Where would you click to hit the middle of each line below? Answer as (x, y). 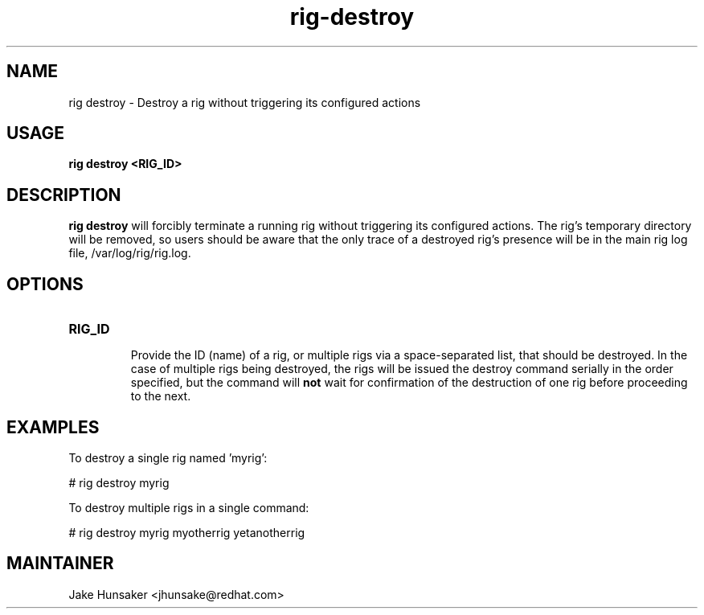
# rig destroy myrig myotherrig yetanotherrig (187, 532)
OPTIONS (45, 284)
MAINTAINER (60, 564)
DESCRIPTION (64, 195)
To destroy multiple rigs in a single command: (189, 507)
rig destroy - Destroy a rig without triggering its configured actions (245, 102)
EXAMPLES (53, 427)
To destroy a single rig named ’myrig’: (168, 457)
